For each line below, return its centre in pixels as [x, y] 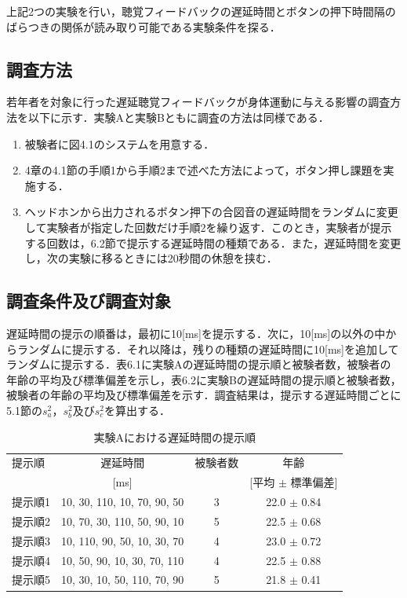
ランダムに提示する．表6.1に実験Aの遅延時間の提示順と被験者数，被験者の [199, 364]
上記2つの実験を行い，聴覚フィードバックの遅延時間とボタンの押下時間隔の [201, 11]
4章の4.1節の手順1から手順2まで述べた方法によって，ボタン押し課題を [204, 170]
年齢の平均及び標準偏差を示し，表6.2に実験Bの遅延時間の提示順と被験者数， [204, 379]
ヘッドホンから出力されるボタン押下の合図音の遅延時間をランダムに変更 [211, 212]
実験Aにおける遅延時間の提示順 [174, 437]
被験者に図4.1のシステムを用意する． [120, 143]
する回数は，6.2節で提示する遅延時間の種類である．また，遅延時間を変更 [213, 242]
